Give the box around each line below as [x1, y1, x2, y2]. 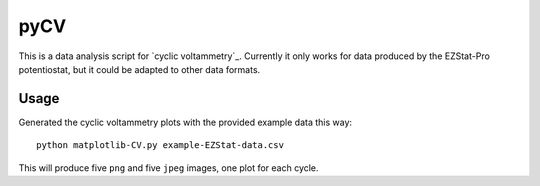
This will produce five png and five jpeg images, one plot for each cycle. [18, 161, 319, 174]
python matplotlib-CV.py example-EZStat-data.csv [36, 140, 285, 151]
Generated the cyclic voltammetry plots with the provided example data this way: [18, 116, 353, 128]
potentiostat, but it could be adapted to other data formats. [18, 63, 261, 75]
